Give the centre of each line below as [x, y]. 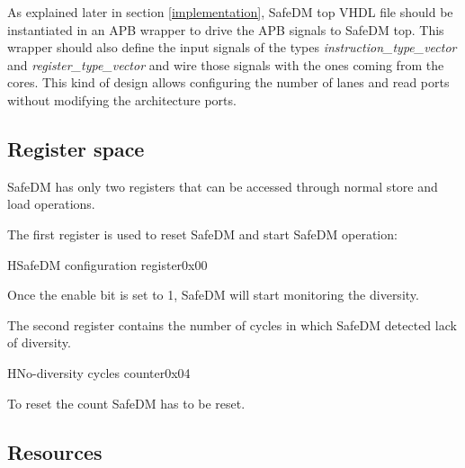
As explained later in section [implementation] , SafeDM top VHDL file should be [230, 12]
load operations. [51, 204]
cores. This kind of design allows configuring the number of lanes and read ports [228, 82]
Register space [76, 148]
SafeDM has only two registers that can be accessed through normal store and [223, 186]
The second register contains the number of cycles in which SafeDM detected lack [232, 324]
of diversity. [39, 342]
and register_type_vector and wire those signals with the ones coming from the [226, 64]
